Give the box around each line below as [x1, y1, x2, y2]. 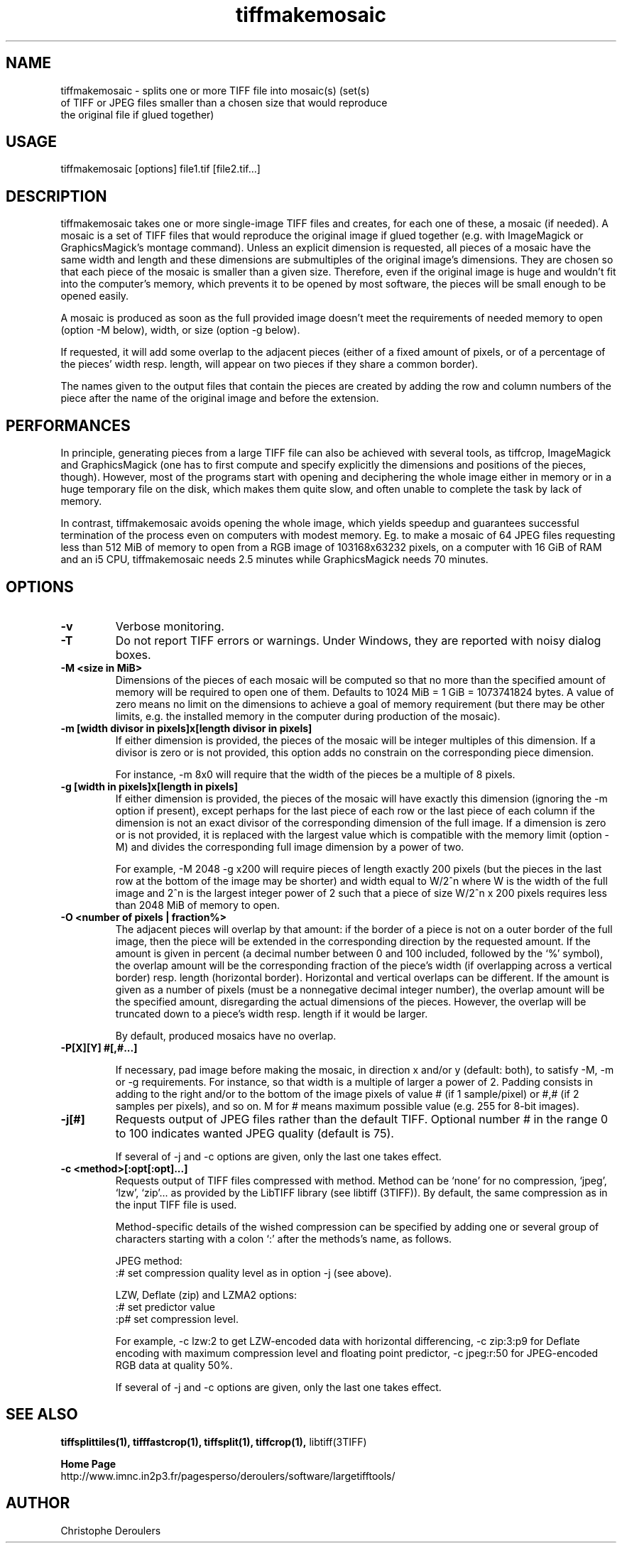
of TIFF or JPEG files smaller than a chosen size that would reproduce [60, 96, 388, 109]
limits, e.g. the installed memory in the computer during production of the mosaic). [115, 709, 501, 722]
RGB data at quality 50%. [115, 1358, 233, 1371]
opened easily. [60, 290, 129, 302]
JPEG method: [115, 1254, 182, 1267]
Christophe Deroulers [60, 1524, 161, 1537]
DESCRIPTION [6, 187, 107, 205]
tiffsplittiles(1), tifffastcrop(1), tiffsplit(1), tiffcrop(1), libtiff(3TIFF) [60, 1435, 367, 1448]
